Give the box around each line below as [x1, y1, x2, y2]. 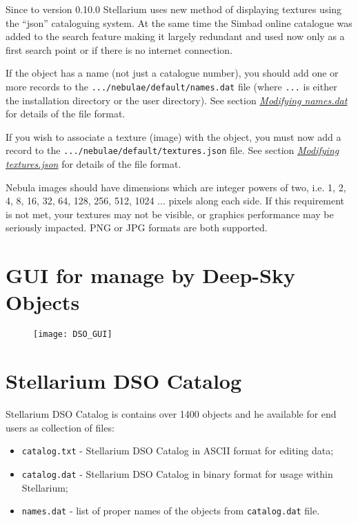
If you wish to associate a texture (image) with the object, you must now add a [6, 129, 341, 144]
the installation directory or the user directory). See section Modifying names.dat [6, 93, 348, 107]
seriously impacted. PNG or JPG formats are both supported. [6, 220, 268, 235]
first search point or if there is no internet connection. [6, 42, 233, 57]
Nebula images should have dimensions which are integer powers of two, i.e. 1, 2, [6, 180, 346, 194]
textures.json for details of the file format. [6, 157, 181, 171]
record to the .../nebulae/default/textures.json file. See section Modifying [6, 143, 339, 157]
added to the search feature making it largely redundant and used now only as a [6, 29, 345, 43]
